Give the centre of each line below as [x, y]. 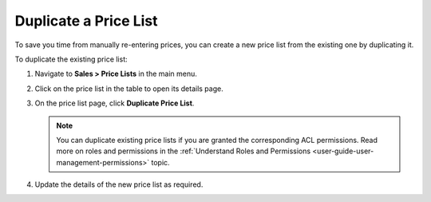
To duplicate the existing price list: [71, 59]
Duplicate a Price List [87, 21]
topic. [161, 162]
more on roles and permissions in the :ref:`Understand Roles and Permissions [184, 151]
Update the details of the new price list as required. [119, 184]
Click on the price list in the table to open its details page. [129, 89]
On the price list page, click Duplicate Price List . [115, 103]
